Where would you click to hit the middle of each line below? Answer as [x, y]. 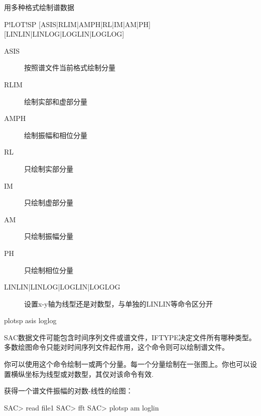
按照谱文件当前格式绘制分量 [70, 67]
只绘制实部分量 [49, 168]
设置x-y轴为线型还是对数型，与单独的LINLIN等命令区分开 [119, 303]
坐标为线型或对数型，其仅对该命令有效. [89, 374]
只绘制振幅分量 [49, 236]
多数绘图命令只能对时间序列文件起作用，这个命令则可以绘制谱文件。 [116, 347]
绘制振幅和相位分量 [56, 135]
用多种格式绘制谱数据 [39, 7]
